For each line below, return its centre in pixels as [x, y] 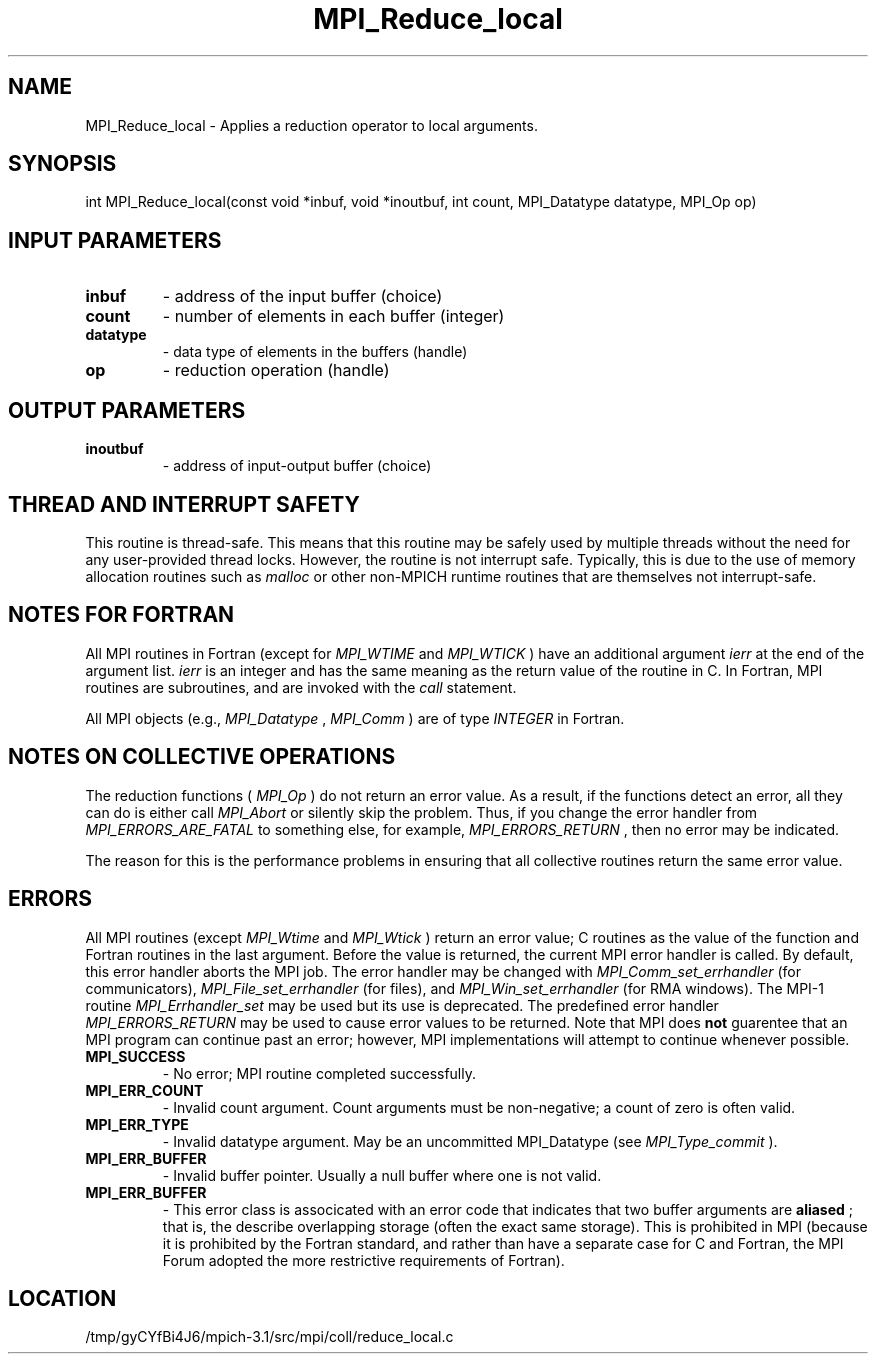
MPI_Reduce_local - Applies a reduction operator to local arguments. [311, 125]
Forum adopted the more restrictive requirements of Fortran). [363, 1260]
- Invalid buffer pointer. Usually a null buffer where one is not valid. [382, 1175]
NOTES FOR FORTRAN [121, 615]
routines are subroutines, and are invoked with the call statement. [301, 687]
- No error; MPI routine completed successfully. [319, 1073]
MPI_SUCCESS [135, 1056]
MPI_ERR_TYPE [137, 1124]
